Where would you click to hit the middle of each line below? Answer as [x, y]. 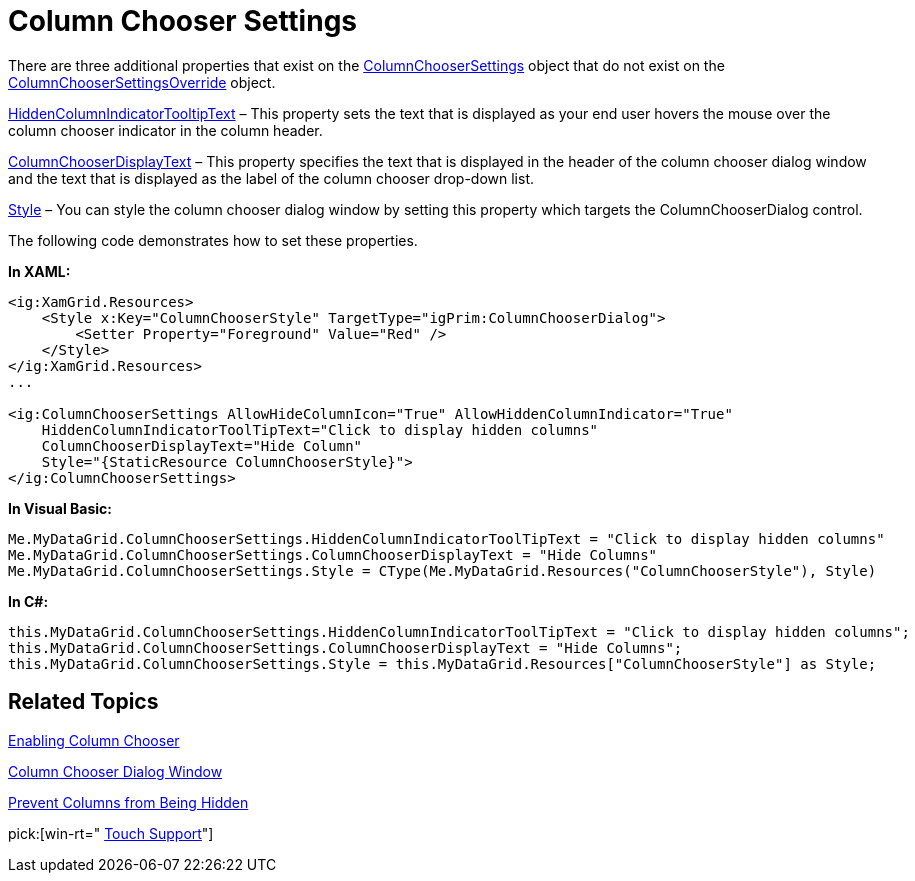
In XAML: [39, 271]
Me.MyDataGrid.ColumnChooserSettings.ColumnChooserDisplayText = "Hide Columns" [333, 554]
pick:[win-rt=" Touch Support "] [111, 833]
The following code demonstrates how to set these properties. [213, 240]
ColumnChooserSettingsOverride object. [142, 82]
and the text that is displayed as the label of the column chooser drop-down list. [271, 178]
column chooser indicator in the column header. [165, 130]
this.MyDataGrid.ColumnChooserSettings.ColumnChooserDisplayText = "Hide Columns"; [345, 647]
